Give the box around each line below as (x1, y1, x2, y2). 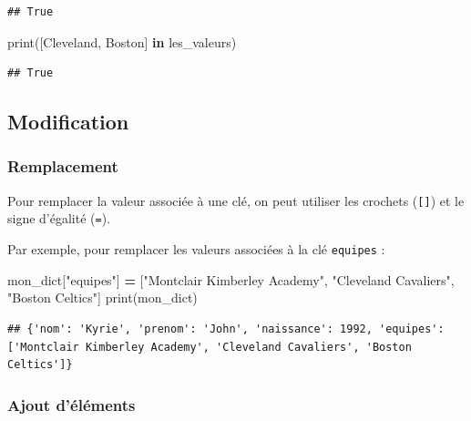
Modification (7, 108, 129, 136)
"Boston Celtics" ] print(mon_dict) (7, 288, 198, 307)
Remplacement (7, 155, 118, 178)
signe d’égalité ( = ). (7, 209, 111, 228)
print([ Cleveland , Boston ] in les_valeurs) (7, 32, 237, 51)
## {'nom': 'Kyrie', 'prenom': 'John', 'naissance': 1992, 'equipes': (7, 322, 445, 335)
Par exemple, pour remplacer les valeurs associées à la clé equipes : (7, 240, 385, 259)
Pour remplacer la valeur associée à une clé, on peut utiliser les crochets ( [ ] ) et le (7, 190, 465, 210)
